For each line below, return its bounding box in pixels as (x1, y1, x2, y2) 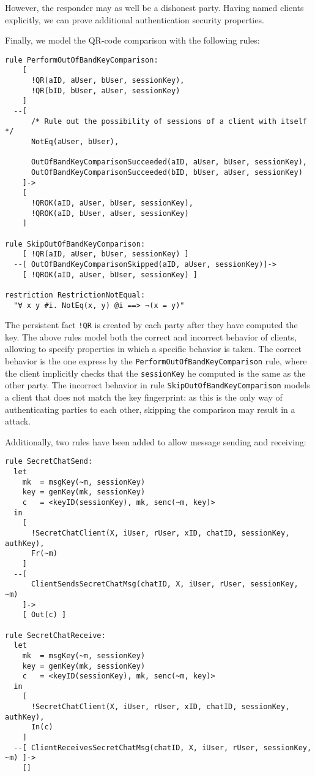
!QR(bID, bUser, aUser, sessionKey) (31, 86, 180, 95)
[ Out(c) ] (22, 610, 67, 620)
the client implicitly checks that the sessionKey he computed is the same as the (5, 366, 306, 379)
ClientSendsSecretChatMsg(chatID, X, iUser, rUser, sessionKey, (31, 580, 298, 589)
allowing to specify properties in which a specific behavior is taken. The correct (5, 342, 302, 355)
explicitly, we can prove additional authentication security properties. (5, 13, 264, 26)
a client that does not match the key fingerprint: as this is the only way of (5, 391, 283, 403)
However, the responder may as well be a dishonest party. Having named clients (5, 1, 304, 13)
